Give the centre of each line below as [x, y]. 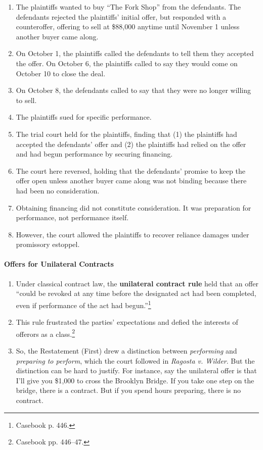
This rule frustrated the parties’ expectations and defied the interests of [127, 322]
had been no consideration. [58, 190]
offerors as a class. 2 [46, 333]
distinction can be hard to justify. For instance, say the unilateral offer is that [136, 370]
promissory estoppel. [48, 244]
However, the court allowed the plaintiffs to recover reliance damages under [133, 234]
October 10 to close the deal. [61, 73]
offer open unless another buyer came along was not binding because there [131, 181]
